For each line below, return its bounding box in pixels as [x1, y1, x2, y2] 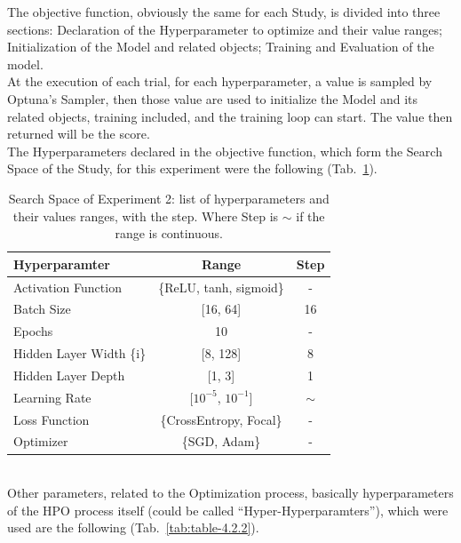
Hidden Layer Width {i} [13, 344, 147, 363]
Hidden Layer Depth [13, 365, 125, 384]
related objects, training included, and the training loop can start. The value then [7, 107, 453, 125]
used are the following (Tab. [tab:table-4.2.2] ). [7, 518, 259, 537]
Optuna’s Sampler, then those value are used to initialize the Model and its [7, 89, 418, 108]
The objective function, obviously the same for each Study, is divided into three [7, 3, 441, 20]
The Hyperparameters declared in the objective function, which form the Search [7, 141, 442, 160]
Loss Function [13, 410, 90, 428]
